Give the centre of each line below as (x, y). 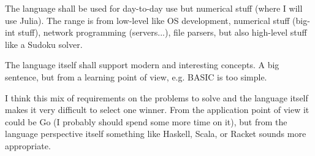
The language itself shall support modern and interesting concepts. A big (142, 65)
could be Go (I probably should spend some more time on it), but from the (146, 121)
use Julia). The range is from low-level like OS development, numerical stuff (147, 20)
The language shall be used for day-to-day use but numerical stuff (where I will (154, 8)
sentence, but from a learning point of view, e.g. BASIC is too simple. (136, 76)
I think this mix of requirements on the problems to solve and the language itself (157, 97)
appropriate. (28, 145)
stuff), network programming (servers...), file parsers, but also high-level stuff (162, 32)
